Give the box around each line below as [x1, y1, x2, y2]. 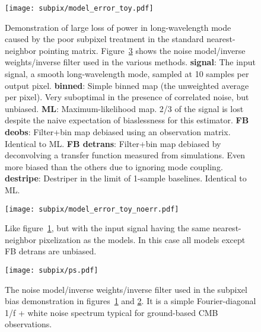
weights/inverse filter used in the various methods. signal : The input [5, 56, 256, 68]
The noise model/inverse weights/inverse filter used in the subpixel [5, 283, 247, 295]
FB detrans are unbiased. [5, 245, 97, 257]
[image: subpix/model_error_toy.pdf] [5, 4, 154, 12]
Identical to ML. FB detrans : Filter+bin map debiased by [5, 137, 221, 149]
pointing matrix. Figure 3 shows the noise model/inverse [39, 44, 246, 56]
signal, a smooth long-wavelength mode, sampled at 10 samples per [5, 68, 249, 80]
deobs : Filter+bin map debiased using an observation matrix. [5, 126, 231, 138]
